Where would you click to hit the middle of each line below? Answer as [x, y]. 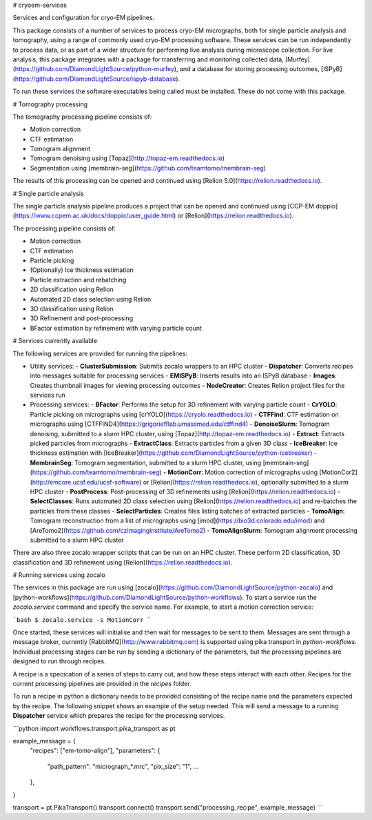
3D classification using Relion [72, 309]
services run [48, 395]
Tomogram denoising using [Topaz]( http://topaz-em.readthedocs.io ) [127, 158]
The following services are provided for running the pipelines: [100, 353]
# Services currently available [55, 341]
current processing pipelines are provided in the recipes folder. [102, 684]
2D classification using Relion [72, 289]
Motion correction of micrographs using [261, 472]
